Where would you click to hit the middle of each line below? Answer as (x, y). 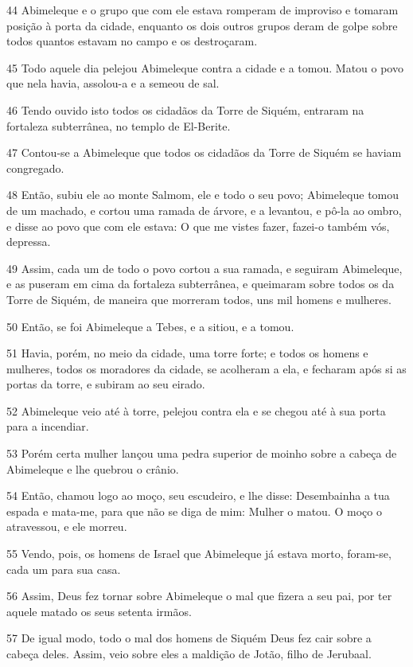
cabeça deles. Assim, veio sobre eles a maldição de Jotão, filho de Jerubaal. (189, 653)
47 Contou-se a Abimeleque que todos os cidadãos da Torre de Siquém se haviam (204, 152)
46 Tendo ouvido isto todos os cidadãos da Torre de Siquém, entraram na (185, 109)
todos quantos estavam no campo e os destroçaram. (132, 41)
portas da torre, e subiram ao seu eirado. (106, 384)
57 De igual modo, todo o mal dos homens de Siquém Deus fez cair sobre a (189, 638)
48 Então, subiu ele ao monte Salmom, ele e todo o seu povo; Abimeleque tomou (203, 195)
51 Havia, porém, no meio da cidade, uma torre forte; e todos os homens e (187, 353)
